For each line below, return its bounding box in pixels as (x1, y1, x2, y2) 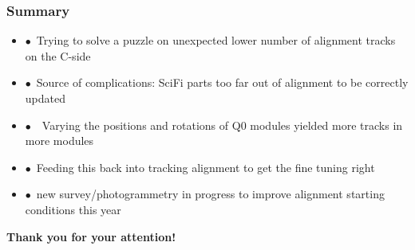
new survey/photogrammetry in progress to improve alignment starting (36, 186, 385, 202)
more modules (25, 132, 94, 149)
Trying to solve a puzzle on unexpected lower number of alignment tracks (36, 32, 396, 49)
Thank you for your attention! (6, 228, 176, 244)
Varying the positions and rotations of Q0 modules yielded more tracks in (41, 116, 403, 133)
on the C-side (25, 47, 91, 64)
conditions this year (25, 201, 121, 217)
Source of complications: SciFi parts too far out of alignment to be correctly (36, 74, 409, 91)
